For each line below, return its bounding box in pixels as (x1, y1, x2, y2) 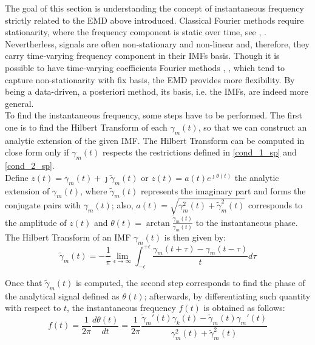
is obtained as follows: (203, 301, 285, 314)
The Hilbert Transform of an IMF (5, 230, 131, 243)
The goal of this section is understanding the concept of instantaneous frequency (5, 2, 304, 14)
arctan (146, 219, 170, 228)
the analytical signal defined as (5, 289, 120, 302)
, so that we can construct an (198, 120, 307, 133)
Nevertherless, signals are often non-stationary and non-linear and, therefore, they (5, 37, 310, 50)
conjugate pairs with (5, 198, 81, 211)
